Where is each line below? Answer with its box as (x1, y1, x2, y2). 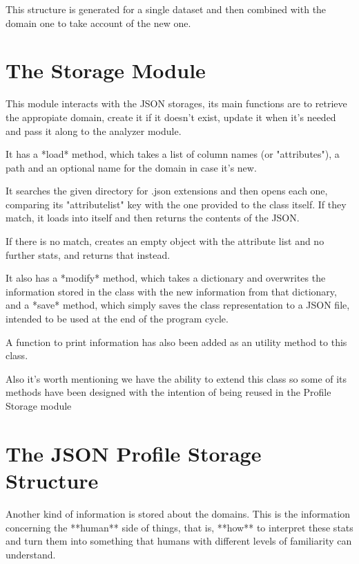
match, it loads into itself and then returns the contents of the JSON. (6, 210, 300, 225)
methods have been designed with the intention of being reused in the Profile (6, 385, 331, 399)
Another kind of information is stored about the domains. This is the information (6, 506, 351, 520)
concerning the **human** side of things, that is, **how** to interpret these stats (6, 520, 353, 534)
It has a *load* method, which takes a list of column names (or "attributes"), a (6, 147, 340, 161)
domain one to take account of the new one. (6, 15, 191, 30)
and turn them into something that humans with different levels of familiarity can (6, 534, 352, 548)
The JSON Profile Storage (6, 439, 262, 467)
